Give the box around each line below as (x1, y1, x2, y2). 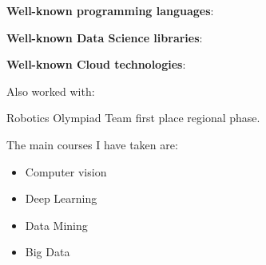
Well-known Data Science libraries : (6, 29, 203, 45)
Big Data (25, 243, 70, 260)
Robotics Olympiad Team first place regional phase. (6, 109, 260, 126)
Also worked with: (6, 82, 95, 99)
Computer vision (25, 163, 107, 180)
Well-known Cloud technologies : (6, 56, 186, 73)
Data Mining (25, 216, 88, 233)
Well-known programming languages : (6, 2, 214, 18)
